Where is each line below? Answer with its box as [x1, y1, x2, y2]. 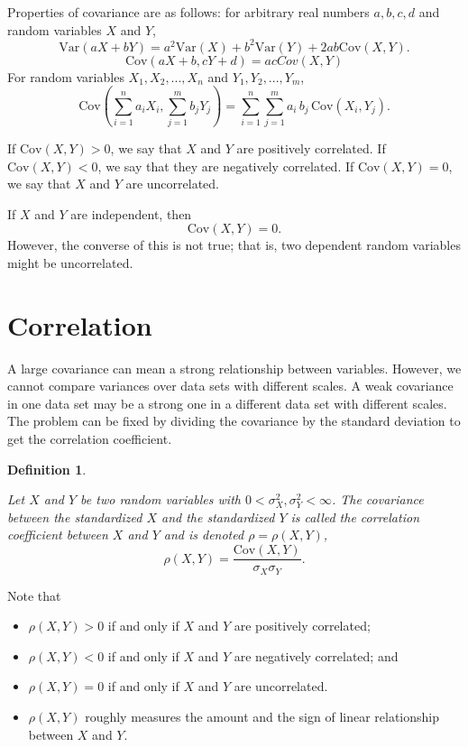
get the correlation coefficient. [7, 429, 172, 448]
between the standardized [7, 507, 142, 526]
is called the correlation [290, 507, 419, 526]
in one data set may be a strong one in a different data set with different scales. [7, 393, 447, 412]
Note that [7, 586, 61, 604]
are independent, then [70, 204, 192, 223]
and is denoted [163, 525, 244, 544]
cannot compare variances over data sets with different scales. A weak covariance [7, 376, 454, 395]
